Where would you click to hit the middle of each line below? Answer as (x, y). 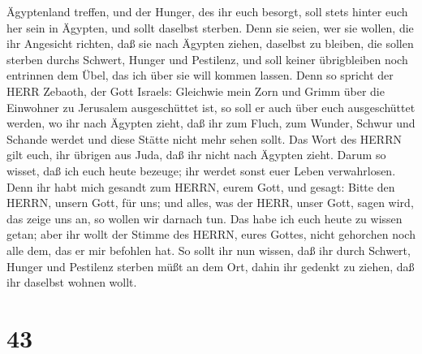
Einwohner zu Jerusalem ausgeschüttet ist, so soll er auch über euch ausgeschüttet (211, 107)
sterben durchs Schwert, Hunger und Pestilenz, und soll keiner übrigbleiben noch (207, 59)
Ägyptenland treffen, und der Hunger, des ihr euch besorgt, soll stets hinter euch (207, 11)
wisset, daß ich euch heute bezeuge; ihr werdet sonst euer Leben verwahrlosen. (201, 170)
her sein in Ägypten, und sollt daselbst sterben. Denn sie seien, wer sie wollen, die (210, 27)
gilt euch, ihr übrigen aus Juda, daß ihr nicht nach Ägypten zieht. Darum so (196, 155)
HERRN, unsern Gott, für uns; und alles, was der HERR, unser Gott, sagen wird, (210, 203)
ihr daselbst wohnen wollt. (72, 282)
